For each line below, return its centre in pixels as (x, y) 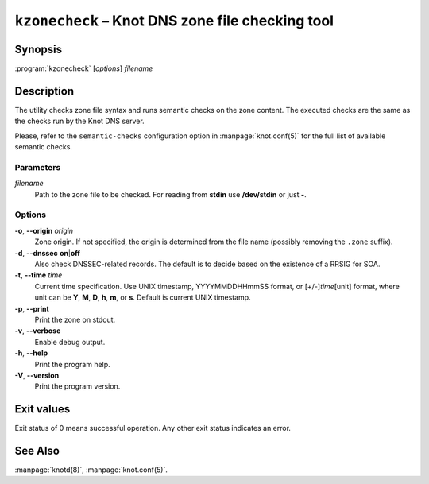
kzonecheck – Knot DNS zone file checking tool (174, 21)
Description (44, 91)
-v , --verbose (38, 331)
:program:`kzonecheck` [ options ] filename (84, 68)
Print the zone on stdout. (75, 319)
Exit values (43, 409)
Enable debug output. (70, 342)
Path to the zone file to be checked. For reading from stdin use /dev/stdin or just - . (170, 194)
